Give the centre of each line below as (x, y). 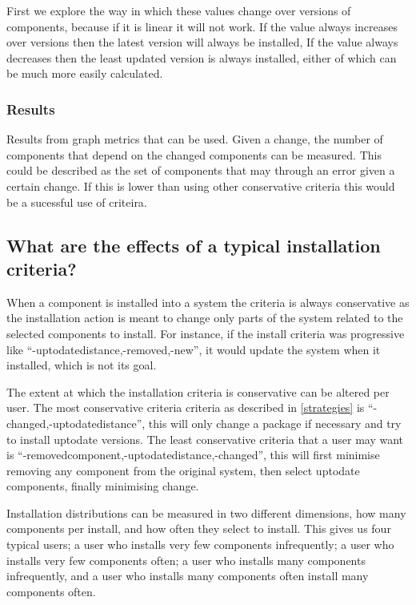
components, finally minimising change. (103, 486)
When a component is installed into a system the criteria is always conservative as (208, 302)
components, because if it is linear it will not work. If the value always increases (202, 26)
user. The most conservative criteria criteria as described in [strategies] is (186, 407)
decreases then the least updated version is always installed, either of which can (202, 57)
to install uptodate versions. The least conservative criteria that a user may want (205, 439)
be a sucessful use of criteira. (77, 202)
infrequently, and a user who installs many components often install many (188, 576)
